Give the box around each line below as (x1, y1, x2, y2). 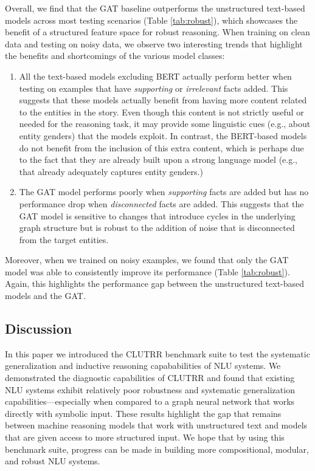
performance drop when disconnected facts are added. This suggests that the (19, 197, 304, 210)
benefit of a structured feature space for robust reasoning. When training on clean (5, 26, 310, 38)
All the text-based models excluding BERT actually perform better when (19, 69, 292, 82)
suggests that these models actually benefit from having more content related (19, 94, 307, 106)
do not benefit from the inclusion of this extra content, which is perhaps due (19, 141, 304, 154)
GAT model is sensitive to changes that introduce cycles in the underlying (19, 209, 296, 222)
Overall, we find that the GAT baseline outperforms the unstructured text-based (5, 2, 305, 14)
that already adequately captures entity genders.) (19, 165, 203, 177)
